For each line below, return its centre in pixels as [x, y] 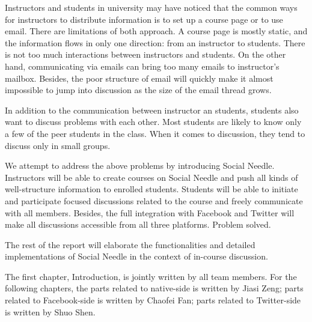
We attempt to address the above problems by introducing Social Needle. [140, 166]
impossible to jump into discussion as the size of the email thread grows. [138, 90]
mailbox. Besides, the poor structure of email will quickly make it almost [139, 78]
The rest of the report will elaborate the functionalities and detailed [130, 244]
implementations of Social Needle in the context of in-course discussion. [136, 256]
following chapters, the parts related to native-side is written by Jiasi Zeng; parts [154, 288]
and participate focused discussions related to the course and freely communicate [154, 200]
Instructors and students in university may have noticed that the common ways [151, 7]
